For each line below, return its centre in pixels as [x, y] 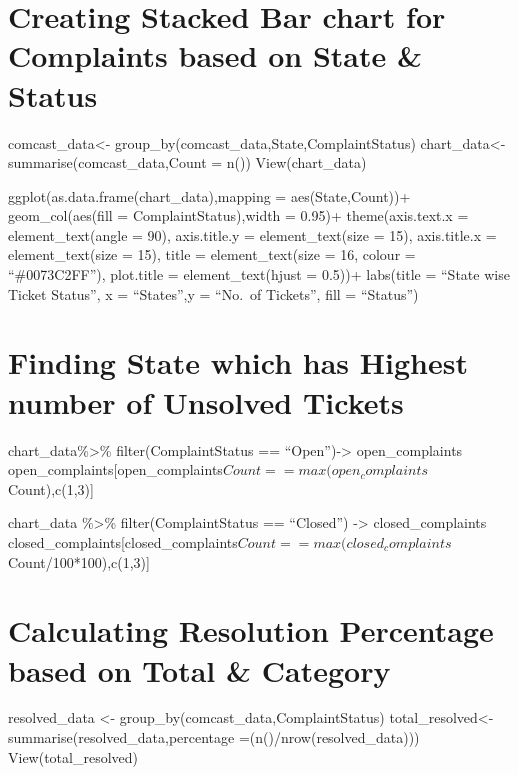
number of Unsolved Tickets [206, 401]
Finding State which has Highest [238, 362]
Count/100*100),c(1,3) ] [79, 561]
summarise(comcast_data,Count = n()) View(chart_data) [187, 162]
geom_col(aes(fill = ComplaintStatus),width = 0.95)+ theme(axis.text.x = [238, 215]
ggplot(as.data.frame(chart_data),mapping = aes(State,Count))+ [209, 195]
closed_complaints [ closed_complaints [123, 541]
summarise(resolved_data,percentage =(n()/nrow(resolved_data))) [214, 737]
